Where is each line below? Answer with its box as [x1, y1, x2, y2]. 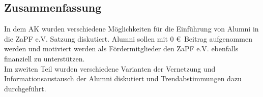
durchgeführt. [4, 83, 46, 93]
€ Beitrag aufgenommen [176, 33, 252, 44]
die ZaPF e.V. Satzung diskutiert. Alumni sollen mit [4, 33, 168, 44]
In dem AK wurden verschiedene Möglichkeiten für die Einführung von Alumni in [4, 23, 259, 34]
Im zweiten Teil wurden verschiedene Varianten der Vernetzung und [4, 63, 216, 74]
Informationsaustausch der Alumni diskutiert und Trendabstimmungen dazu [4, 73, 242, 84]
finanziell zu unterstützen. [4, 53, 85, 63]
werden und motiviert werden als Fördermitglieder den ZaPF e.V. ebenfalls [4, 43, 239, 54]
